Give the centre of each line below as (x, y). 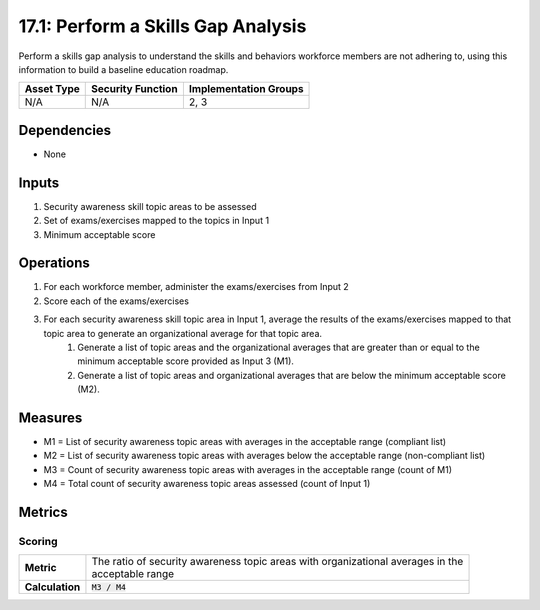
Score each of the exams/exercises (116, 301)
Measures (50, 417)
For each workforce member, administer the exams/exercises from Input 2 (196, 287)
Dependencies (65, 130)
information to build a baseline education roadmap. (123, 69)
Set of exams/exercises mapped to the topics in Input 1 (156, 221)
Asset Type (52, 89)
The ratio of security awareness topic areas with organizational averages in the (277, 562)
